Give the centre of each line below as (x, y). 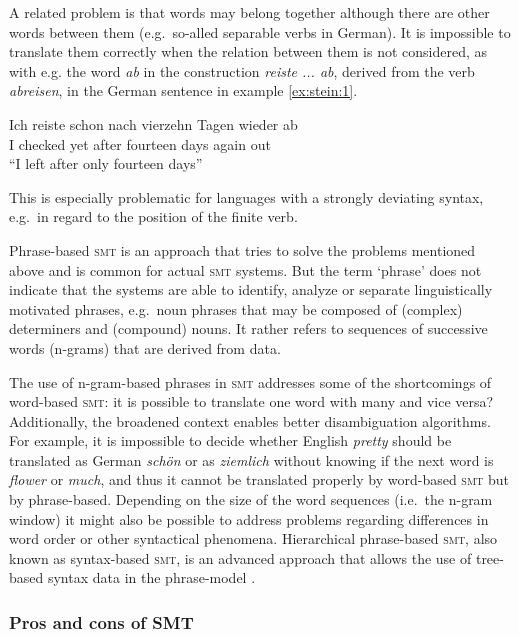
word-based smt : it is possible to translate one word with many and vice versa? (251, 401)
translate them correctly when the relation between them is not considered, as (248, 51)
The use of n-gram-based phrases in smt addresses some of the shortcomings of (250, 381)
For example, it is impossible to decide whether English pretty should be (230, 440)
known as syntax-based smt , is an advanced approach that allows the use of (240, 557)
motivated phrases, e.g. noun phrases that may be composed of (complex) (236, 308)
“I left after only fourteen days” (106, 163)
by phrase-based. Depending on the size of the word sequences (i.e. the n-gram (251, 499)
